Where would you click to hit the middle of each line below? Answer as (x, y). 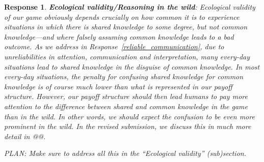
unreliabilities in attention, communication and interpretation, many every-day (127, 56)
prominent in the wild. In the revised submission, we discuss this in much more (128, 126)
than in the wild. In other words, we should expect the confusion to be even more (129, 116)
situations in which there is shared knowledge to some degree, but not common (126, 27)
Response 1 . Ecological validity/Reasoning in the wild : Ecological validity (130, 7)
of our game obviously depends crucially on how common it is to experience (122, 17)
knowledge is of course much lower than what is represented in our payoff (118, 86)
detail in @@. (25, 136)
